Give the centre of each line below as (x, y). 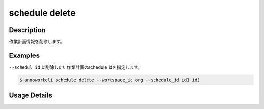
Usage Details (31, 96)
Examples (24, 55)
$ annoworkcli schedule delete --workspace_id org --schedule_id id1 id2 (110, 80)
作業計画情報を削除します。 (37, 42)
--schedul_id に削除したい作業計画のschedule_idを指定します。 (76, 67)
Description (27, 30)
